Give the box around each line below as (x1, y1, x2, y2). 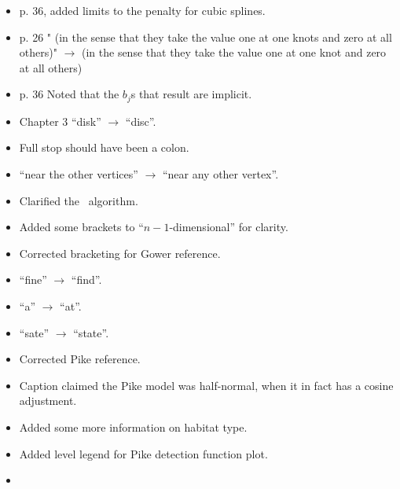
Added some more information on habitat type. (19, 418, 248, 435)
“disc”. (125, 112, 156, 129)
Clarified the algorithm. (19, 192, 138, 208)
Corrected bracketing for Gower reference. (19, 244, 221, 261)
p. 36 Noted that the (19, 86, 119, 102)
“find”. (71, 271, 102, 288)
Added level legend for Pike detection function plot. (19, 445, 268, 461)
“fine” (19, 271, 47, 288)
